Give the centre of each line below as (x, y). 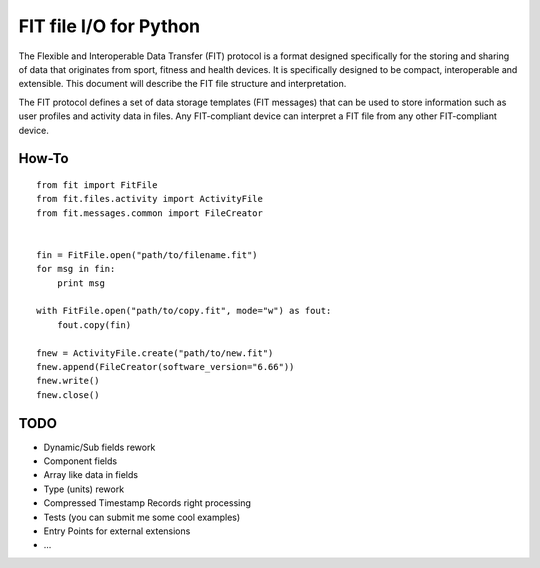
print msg (80, 283)
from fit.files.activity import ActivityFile (150, 199)
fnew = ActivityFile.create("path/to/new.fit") (155, 353)
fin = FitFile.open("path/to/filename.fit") (147, 254)
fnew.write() (68, 381)
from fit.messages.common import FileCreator (150, 213)
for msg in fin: (76, 269)
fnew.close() (68, 394)
